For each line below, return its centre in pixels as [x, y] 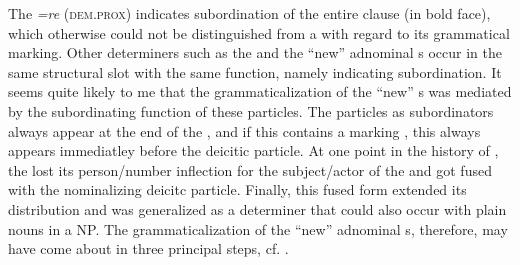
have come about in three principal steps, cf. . [148, 248]
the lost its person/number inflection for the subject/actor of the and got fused [250, 169]
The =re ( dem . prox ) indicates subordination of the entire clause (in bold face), [249, 13]
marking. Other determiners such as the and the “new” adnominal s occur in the [255, 52]
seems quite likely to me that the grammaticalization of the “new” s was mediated [260, 91]
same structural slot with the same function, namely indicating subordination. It [255, 71]
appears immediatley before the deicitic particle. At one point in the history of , [253, 150]
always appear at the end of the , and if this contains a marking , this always [244, 130]
